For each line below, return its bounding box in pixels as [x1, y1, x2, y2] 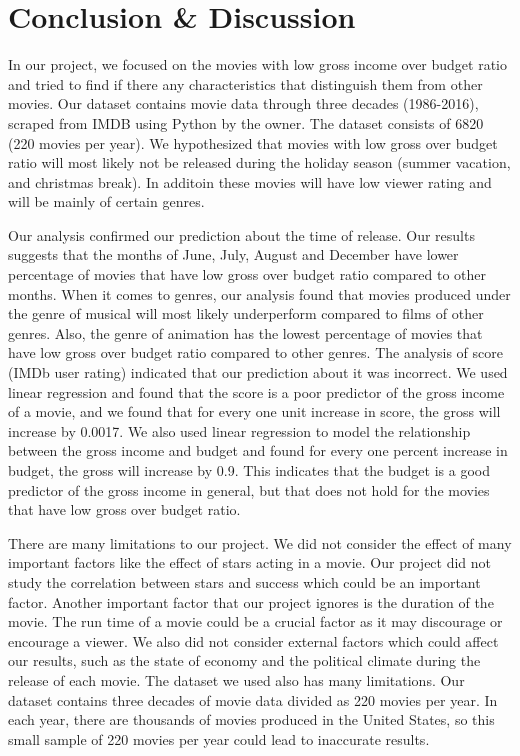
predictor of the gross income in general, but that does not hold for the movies [8, 479, 490, 500]
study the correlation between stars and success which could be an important [8, 571, 481, 592]
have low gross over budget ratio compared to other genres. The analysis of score [8, 342, 503, 363]
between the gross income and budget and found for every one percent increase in [8, 440, 508, 461]
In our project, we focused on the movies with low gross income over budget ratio [8, 54, 508, 75]
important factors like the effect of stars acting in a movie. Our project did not [8, 552, 492, 573]
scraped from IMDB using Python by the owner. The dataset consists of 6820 [8, 112, 484, 133]
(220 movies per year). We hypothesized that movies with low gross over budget [8, 132, 498, 153]
